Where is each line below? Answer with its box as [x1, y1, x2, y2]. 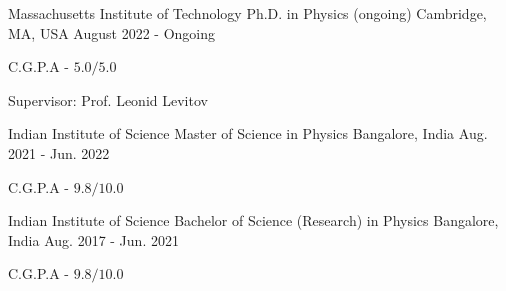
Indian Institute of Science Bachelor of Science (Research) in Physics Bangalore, [8, 210, 499, 231]
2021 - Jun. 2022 [8, 142, 110, 163]
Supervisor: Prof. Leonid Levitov [8, 89, 208, 110]
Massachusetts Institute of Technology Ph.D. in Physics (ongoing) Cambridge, [8, 3, 487, 23]
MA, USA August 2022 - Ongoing [8, 22, 215, 43]
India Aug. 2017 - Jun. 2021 [8, 229, 179, 250]
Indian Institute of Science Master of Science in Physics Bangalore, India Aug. [8, 123, 488, 144]
